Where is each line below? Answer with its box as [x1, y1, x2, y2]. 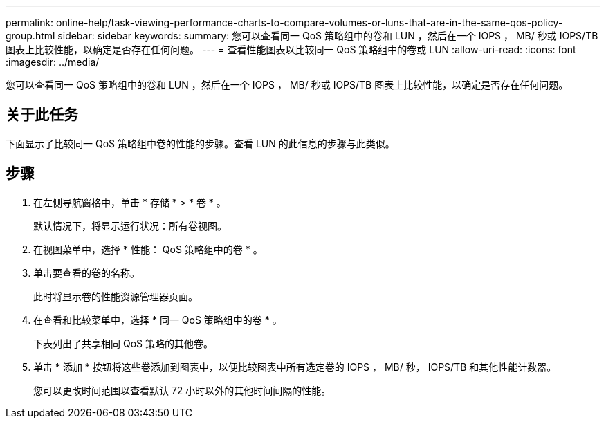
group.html [6, 30, 55, 42]
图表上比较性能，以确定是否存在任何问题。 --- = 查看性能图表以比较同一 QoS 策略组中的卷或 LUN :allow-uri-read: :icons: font [6, 44, 576, 55]
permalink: [6, 17, 54, 28]
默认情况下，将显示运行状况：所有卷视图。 [33, 219, 227, 232]
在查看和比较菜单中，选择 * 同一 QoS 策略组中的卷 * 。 [33, 313, 282, 326]
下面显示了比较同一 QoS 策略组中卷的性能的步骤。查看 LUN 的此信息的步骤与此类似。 [6, 137, 395, 149]
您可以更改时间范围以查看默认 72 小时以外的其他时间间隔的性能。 [33, 384, 331, 396]
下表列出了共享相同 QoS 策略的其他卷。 [33, 337, 213, 349]
